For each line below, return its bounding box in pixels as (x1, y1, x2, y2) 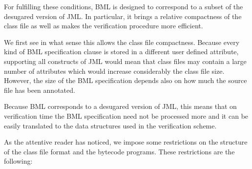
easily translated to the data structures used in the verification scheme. (4, 120, 217, 130)
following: (4, 156, 33, 166)
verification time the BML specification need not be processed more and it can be (4, 110, 249, 121)
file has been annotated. (4, 84, 75, 95)
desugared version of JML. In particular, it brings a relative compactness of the (4, 11, 242, 21)
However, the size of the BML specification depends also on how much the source (4, 75, 247, 85)
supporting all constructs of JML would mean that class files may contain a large (4, 56, 247, 66)
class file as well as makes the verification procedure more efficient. (4, 21, 203, 31)
